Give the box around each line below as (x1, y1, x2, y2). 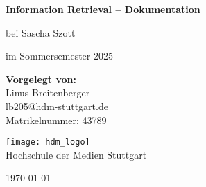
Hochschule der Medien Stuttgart (6, 147, 147, 161)
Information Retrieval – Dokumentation (6, 2, 200, 16)
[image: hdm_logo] (6, 137, 90, 148)
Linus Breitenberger (6, 85, 90, 100)
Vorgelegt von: (6, 71, 76, 86)
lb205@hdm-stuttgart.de (6, 98, 108, 113)
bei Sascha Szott (6, 25, 76, 39)
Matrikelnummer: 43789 (6, 112, 107, 127)
